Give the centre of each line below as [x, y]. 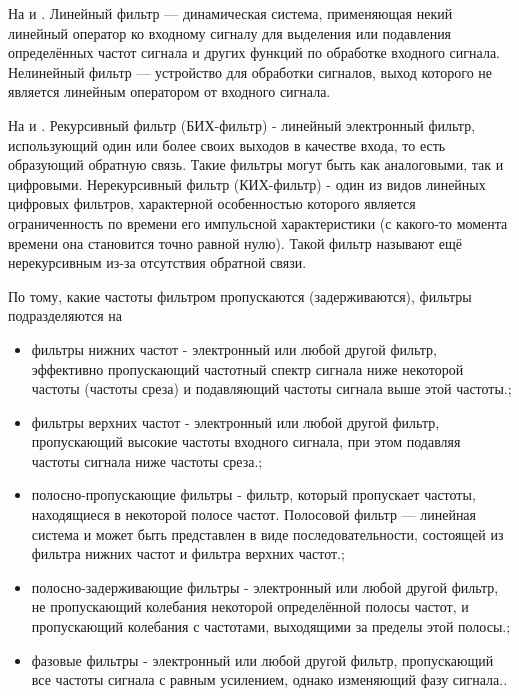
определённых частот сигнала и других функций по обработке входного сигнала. [254, 52]
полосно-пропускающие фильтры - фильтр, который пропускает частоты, [253, 494]
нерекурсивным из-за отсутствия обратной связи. [157, 262]
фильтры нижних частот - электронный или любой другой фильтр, [234, 348]
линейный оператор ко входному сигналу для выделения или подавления [230, 32]
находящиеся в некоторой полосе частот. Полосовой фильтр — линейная [254, 514]
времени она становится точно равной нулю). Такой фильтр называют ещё [235, 242]
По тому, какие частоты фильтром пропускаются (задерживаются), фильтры [240, 295]
